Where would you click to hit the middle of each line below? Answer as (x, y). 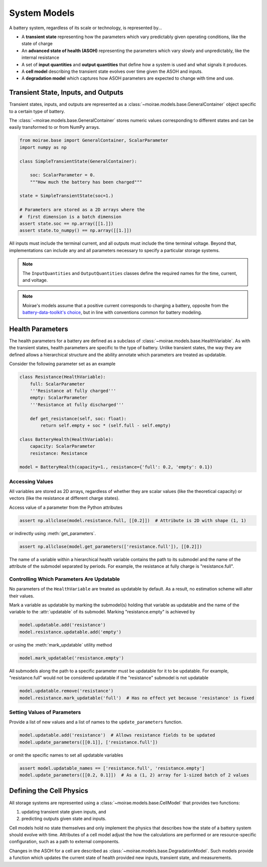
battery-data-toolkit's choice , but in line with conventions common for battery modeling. (112, 313)
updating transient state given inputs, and (64, 812)
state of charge (37, 44)
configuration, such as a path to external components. (64, 842)
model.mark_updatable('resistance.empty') (72, 658)
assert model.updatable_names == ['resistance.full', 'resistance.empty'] (112, 768)
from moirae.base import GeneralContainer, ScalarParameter (94, 140)
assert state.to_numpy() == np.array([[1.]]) (76, 231)
